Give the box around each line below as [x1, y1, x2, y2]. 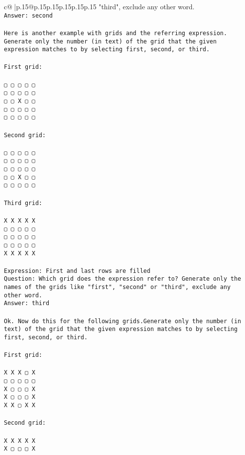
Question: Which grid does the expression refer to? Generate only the [4, 275, 241, 283]
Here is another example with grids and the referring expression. [4, 29, 227, 37]
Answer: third [4, 300, 50, 307]
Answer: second [4, 12, 53, 19]
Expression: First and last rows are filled [4, 267, 151, 274]
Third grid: [4, 199, 42, 207]
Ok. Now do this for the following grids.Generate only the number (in [4, 317, 241, 325]
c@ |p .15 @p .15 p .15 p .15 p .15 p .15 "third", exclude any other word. [4, 1, 195, 11]
